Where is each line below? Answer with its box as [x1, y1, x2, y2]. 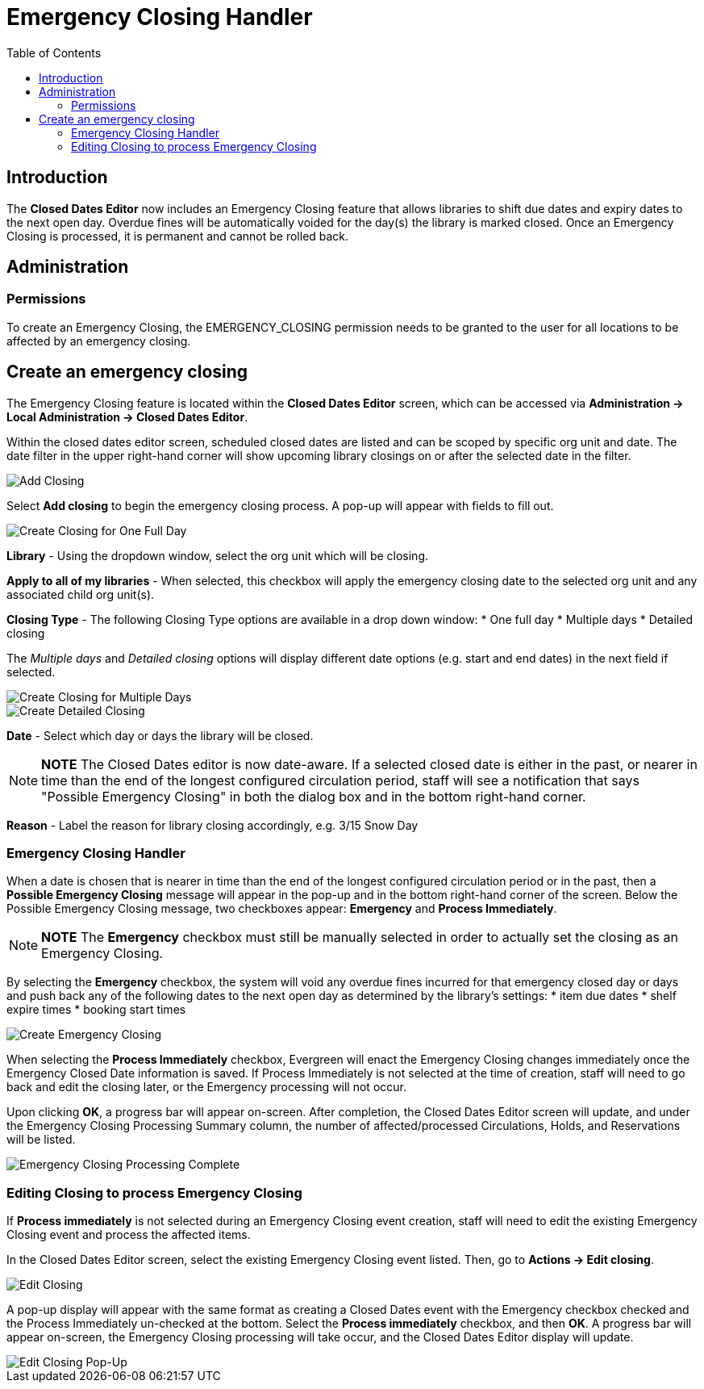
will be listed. [6, 1132, 76, 1147]
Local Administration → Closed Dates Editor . [6, 409, 248, 424]
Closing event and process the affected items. [6, 1228, 251, 1242]
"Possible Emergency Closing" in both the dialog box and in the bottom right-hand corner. [41, 788, 586, 805]
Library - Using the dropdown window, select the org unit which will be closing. [6, 548, 429, 563]
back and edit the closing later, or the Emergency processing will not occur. [6, 1080, 406, 1094]
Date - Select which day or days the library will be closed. [6, 728, 314, 743]
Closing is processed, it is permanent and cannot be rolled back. [6, 228, 349, 243]
